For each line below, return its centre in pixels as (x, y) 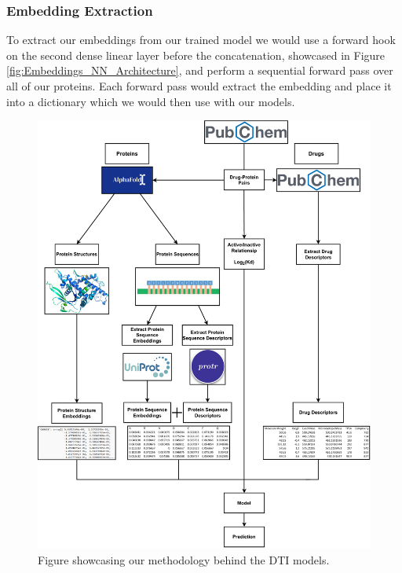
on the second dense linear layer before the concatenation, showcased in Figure (196, 55)
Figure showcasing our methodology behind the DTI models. (184, 559)
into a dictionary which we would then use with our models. (151, 101)
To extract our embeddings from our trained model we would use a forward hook (201, 40)
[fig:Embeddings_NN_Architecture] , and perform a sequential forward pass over (200, 70)
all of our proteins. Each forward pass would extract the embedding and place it (199, 86)
